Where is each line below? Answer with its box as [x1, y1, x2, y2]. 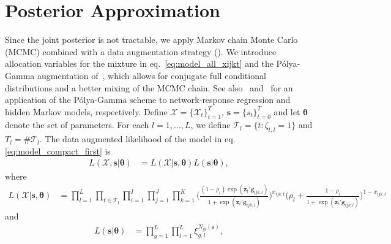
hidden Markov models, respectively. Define [5, 105, 168, 118]
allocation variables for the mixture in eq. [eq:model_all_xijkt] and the [5, 57, 274, 70]
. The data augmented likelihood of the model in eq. [39, 132, 236, 145]
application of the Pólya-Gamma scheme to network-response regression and [5, 93, 291, 106]
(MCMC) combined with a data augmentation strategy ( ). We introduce [5, 45, 277, 58]
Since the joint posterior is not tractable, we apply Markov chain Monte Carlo [5, 33, 298, 46]
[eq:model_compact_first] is [5, 144, 111, 157]
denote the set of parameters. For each [5, 118, 149, 131]
